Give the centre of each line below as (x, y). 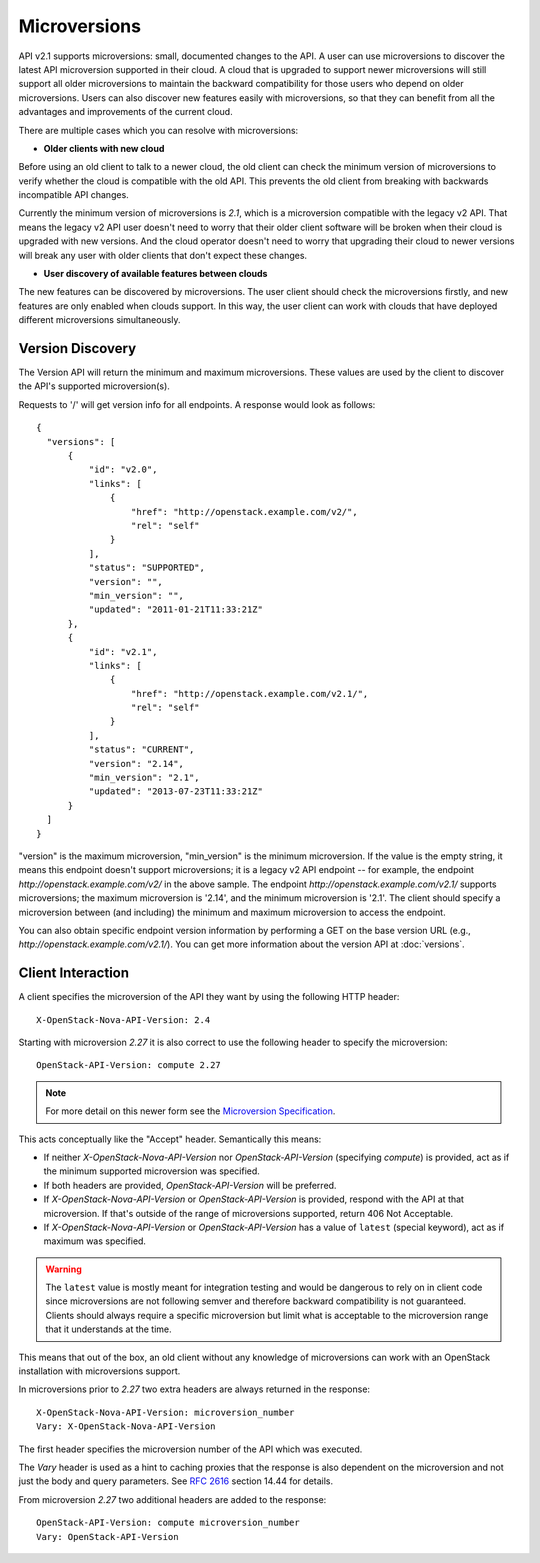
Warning (63, 1269)
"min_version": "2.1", (144, 778)
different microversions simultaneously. (99, 320)
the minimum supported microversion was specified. (151, 1171)
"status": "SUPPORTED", (146, 568)
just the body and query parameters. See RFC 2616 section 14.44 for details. (176, 1481)
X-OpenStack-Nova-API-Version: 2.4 (123, 1019)
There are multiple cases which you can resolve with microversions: (158, 130)
